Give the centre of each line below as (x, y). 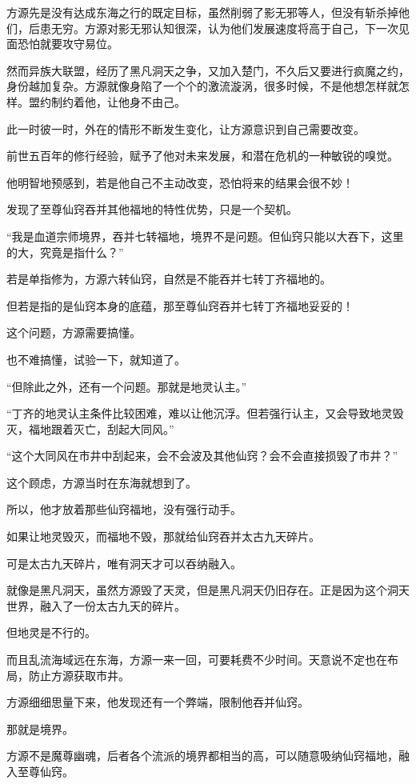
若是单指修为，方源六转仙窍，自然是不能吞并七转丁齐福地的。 (169, 279)
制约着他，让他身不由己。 (118, 101)
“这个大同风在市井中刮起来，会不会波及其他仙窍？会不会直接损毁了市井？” (202, 456)
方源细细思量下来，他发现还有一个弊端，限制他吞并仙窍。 (158, 702)
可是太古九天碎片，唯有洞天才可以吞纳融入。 (124, 563)
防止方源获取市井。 (79, 675)
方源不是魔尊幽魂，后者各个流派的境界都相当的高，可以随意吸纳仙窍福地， (202, 756)
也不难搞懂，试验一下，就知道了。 (96, 359)
